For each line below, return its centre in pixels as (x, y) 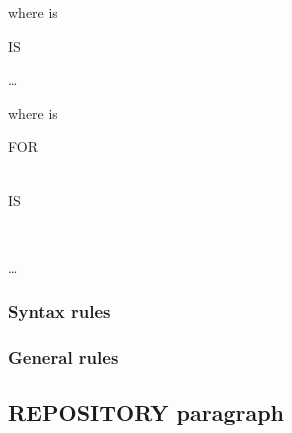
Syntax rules (59, 311)
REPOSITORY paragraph (146, 412)
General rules (63, 357)
